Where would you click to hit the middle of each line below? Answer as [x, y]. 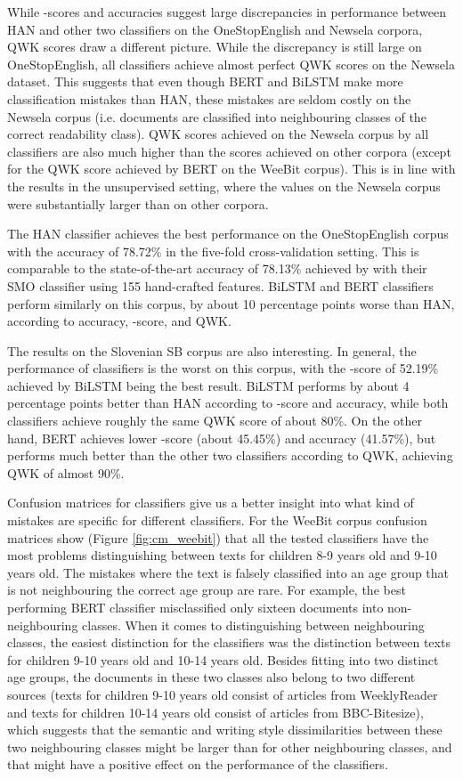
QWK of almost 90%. [66, 472]
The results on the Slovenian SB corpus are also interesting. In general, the [212, 350]
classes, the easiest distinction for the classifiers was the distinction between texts [229, 642]
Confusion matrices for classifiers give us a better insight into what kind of [211, 503]
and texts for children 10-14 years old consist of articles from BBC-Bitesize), [215, 712]
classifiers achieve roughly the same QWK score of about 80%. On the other [215, 421]
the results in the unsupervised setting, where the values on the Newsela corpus [224, 186]
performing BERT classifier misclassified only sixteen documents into [195, 607]
